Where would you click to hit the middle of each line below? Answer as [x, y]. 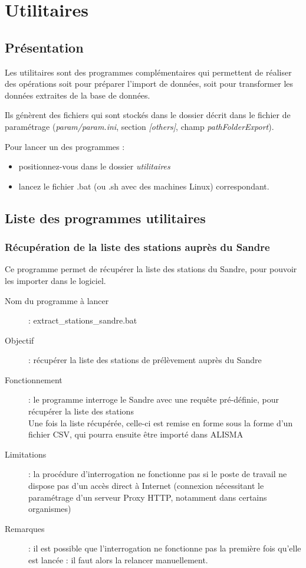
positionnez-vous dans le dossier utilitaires [94, 166]
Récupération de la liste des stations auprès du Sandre [137, 247]
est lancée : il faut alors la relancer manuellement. [118, 560]
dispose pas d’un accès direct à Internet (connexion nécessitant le [146, 486]
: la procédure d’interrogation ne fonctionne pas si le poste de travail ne [158, 474]
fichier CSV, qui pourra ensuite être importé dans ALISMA [136, 434]
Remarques [25, 528]
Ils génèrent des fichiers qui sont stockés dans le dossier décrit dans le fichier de [148, 115]
